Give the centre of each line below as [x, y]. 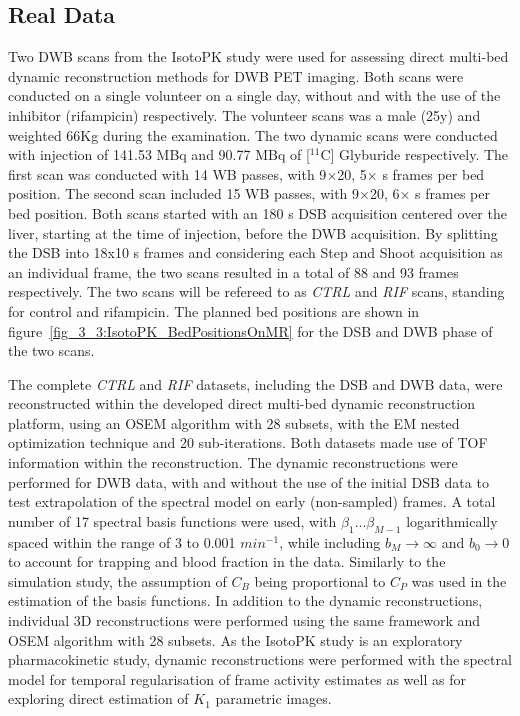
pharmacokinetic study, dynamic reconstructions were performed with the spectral [260, 659]
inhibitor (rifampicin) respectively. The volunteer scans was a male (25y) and [244, 114]
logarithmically [452, 520]
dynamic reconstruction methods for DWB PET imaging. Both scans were [236, 75]
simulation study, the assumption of [117, 580]
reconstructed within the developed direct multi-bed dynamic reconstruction [242, 403]
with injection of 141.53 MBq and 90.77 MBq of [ [159, 154]
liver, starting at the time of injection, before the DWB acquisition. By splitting [253, 232]
